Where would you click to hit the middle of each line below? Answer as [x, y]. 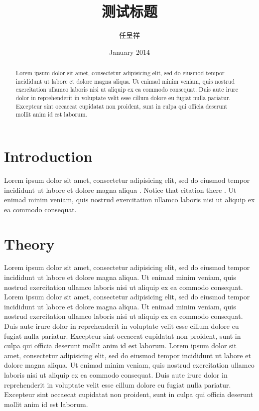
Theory [29, 243]
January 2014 [129, 52]
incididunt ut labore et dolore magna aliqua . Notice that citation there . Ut [120, 190]
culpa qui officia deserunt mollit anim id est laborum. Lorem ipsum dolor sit [120, 345]
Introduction [48, 156]
